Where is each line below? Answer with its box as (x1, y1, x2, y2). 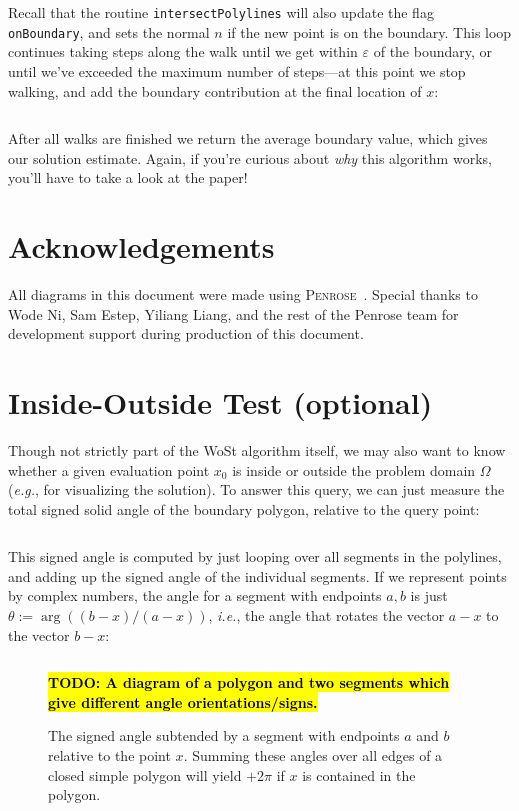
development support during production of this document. (8, 323, 364, 344)
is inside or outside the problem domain (232, 459, 476, 480)
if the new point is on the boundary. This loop (227, 21, 512, 42)
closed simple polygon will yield (48, 764, 242, 785)
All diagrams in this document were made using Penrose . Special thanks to (8, 284, 478, 304)
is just (410, 585, 448, 606)
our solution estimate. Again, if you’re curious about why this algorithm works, (8, 147, 492, 168)
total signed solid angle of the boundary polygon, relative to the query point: (8, 498, 480, 519)
